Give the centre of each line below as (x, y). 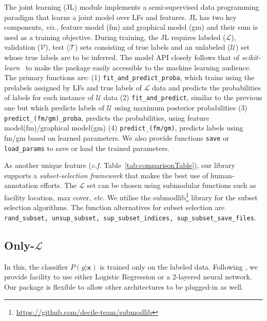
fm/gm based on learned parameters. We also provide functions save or (117, 137)
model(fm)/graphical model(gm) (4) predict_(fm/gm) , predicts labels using (124, 128)
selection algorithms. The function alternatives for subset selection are (115, 207)
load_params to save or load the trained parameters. (87, 148)
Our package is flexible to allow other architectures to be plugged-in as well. (124, 286)
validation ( (22, 47)
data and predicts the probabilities (206, 87)
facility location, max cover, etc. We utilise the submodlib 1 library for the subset (131, 196)
